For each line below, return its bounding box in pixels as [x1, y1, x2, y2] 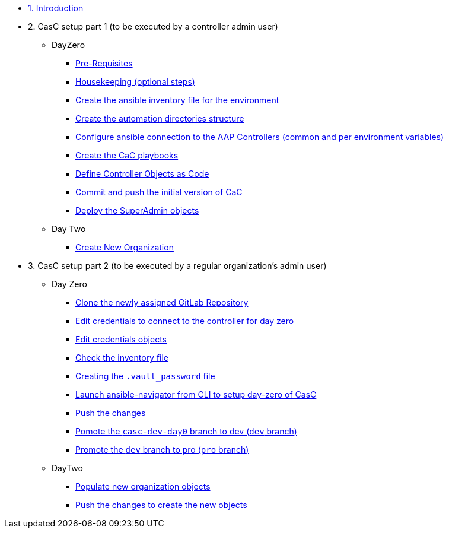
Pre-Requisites [75, 58, 133, 68]
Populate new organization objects [75, 481, 211, 491]
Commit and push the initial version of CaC [75, 187, 243, 197]
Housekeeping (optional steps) [75, 77, 195, 87]
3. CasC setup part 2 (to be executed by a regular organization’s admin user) [28, 261, 327, 271]
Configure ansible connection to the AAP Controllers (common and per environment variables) [75, 132, 444, 142]
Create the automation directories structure [75, 113, 244, 123]
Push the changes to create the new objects [75, 500, 247, 510]
